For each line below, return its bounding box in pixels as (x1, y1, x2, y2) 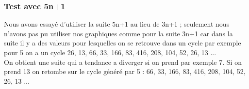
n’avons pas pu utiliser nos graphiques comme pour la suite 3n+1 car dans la (4, 28, 233, 38)
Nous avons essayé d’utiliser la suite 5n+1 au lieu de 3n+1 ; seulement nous (4, 19, 230, 29)
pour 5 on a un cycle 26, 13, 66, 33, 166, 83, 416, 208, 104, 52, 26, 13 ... (4, 47, 216, 57)
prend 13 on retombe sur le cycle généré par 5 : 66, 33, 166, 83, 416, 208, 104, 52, (4, 66, 246, 76)
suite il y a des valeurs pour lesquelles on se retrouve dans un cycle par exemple (4, 38, 241, 48)
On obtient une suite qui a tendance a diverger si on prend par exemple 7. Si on (4, 57, 242, 67)
